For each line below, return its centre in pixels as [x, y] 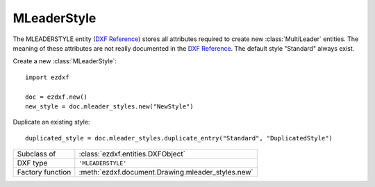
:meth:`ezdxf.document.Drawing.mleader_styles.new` [166, 172]
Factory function [44, 172]
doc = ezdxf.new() [57, 97]
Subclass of [36, 154]
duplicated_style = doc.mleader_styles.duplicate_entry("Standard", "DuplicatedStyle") [179, 138]
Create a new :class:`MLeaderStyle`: [65, 61]
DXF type [32, 163]
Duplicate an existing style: [51, 122]
